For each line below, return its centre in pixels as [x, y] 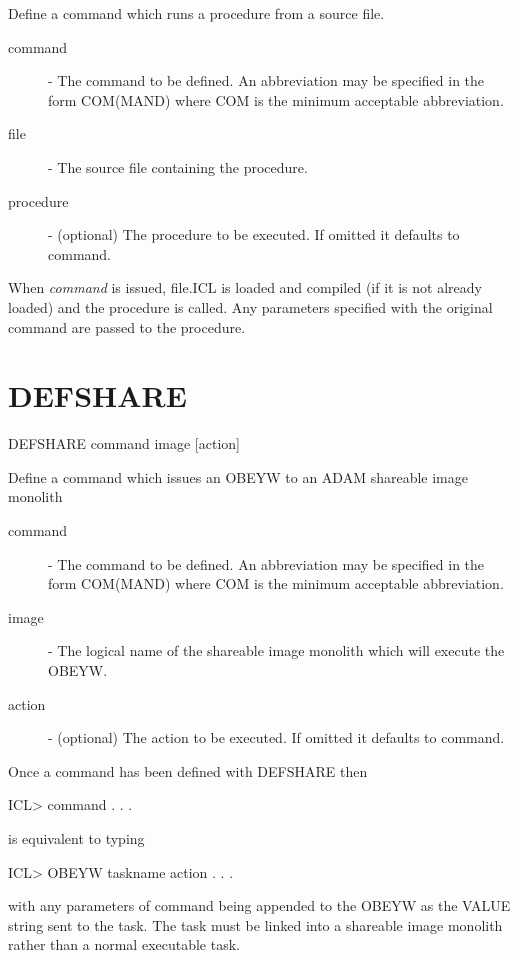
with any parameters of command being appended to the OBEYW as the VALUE [259, 905]
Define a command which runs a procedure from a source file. [196, 13]
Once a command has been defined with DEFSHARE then [188, 770]
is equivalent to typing [76, 837]
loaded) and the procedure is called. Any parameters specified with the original [250, 306]
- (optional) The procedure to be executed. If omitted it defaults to [254, 234]
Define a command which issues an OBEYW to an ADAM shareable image [238, 476]
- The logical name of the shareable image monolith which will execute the [276, 650]
